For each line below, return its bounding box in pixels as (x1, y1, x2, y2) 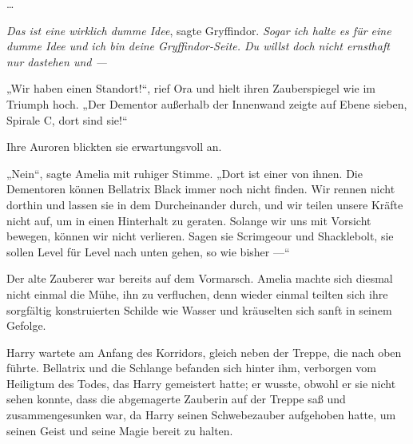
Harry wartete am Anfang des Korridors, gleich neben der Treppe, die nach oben (6, 343, 402, 360)
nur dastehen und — (6, 53, 107, 69)
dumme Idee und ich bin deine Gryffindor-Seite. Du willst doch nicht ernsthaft (6, 38, 390, 54)
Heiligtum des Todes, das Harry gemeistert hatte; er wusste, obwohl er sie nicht (6, 375, 396, 391)
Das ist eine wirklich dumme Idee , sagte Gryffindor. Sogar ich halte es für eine (6, 22, 391, 38)
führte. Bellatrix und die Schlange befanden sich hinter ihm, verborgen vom (6, 359, 376, 376)
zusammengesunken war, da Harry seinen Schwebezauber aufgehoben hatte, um (6, 406, 396, 423)
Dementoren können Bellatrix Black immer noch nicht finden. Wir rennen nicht (6, 180, 395, 197)
